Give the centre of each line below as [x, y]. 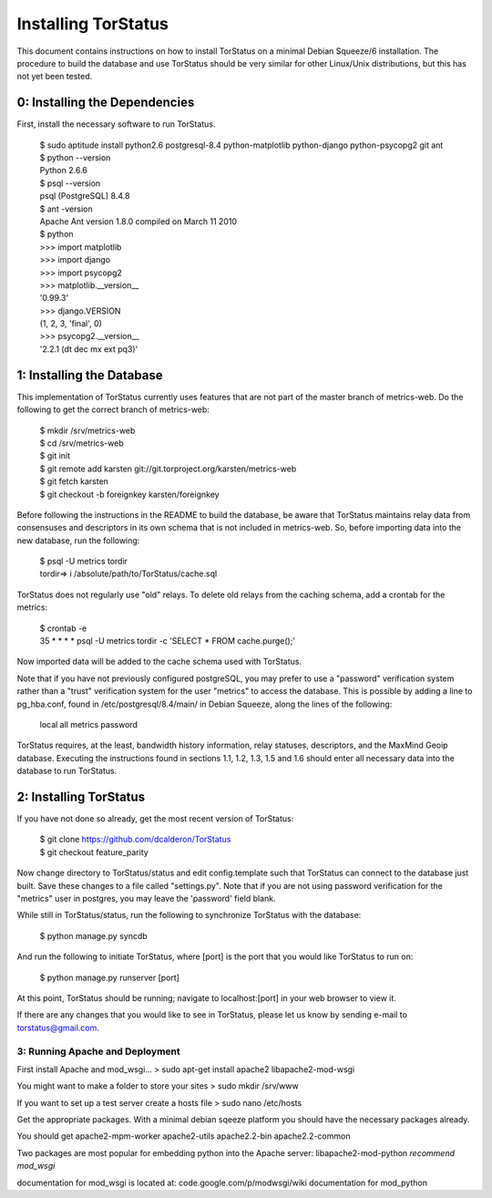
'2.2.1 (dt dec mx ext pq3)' [89, 349]
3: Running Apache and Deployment [99, 1051]
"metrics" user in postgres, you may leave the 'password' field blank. [147, 899]
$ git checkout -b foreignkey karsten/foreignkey [129, 494]
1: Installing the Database [90, 375]
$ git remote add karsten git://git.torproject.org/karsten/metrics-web [168, 469]
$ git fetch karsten [74, 481]
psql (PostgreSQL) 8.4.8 [85, 196]
